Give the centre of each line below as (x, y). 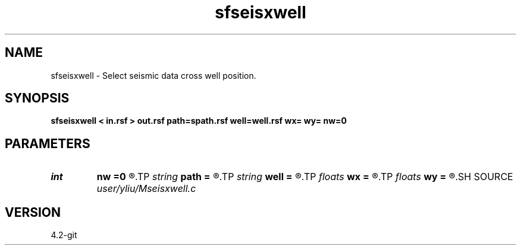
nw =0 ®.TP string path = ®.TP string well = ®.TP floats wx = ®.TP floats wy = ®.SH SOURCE (305, 177)
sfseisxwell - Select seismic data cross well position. (153, 75)
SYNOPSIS (37, 98)
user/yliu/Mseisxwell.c (146, 189)
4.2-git (64, 235)
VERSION (33, 212)
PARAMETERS (48, 143)
